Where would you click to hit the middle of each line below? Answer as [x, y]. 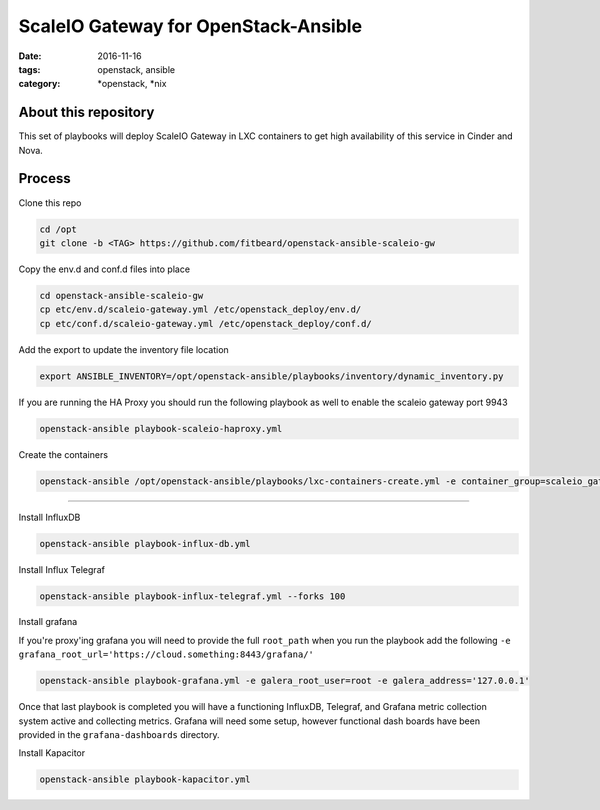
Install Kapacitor [51, 753]
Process [44, 178]
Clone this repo [50, 202]
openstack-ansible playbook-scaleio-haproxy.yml [161, 428]
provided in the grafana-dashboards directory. [119, 735]
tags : [29, 69]
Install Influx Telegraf [61, 569]
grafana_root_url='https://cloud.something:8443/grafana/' [166, 654]
